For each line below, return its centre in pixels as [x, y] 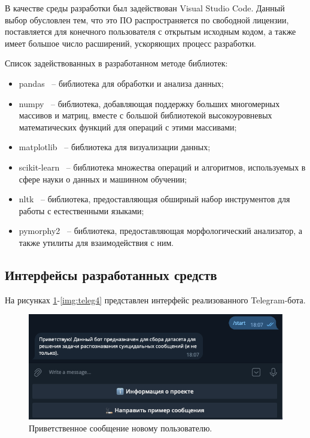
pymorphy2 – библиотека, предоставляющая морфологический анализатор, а [160, 231]
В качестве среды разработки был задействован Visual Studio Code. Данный [145, 8]
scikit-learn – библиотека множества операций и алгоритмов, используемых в [162, 167]
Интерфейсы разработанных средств [111, 274]
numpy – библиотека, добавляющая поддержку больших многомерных [149, 103]
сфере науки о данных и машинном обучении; [103, 179]
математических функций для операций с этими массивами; [128, 127]
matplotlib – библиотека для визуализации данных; [115, 147]
